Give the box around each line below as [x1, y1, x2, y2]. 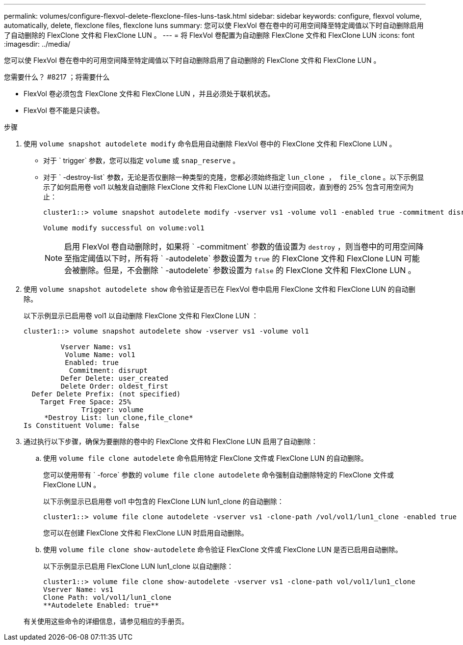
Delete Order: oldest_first [60, 382, 169, 390]
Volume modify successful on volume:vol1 [43, 224, 205, 232]
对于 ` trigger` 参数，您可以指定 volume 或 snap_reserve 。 [43, 156, 240, 165]
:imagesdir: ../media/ [4, 40, 71, 48]
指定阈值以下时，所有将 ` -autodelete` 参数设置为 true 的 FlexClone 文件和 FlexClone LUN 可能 [72, 253, 420, 263]
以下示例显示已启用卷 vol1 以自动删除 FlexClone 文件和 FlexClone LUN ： [24, 311, 258, 320]
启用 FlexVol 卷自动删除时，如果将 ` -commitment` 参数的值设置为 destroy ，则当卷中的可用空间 [64, 242, 416, 252]
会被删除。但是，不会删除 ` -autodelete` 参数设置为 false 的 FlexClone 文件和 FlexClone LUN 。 [64, 265, 416, 275]
